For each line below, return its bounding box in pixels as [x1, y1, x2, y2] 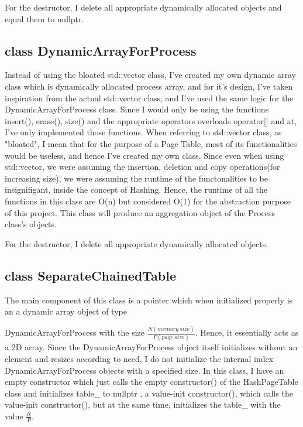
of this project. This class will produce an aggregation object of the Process [5, 206, 276, 218]
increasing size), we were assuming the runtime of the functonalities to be [5, 172, 268, 184]
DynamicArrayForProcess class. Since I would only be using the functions [5, 103, 269, 115]
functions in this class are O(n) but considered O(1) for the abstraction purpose [5, 194, 291, 207]
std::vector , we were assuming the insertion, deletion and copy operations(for [5, 160, 280, 173]
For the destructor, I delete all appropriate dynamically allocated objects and [5, 1, 282, 13]
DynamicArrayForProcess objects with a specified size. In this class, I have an [5, 364, 284, 376]
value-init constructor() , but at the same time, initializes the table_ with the [5, 398, 281, 411]
